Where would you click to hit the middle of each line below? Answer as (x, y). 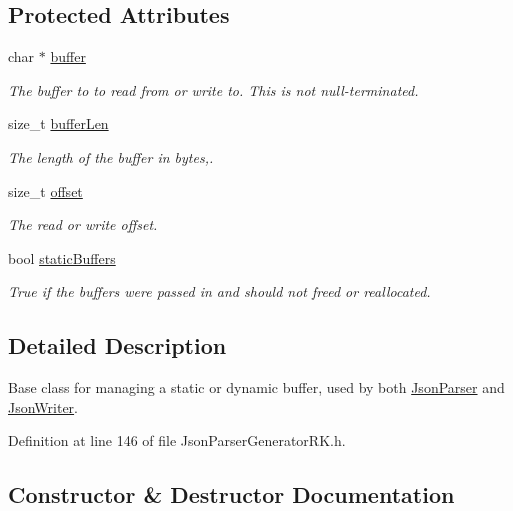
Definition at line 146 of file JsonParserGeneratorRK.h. (177, 440)
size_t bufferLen (58, 123)
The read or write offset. (83, 224)
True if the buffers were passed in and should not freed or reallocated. (219, 291)
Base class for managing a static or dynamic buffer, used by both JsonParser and (256, 387)
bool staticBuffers (62, 257)
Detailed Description (117, 345)
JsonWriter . (43, 406)
